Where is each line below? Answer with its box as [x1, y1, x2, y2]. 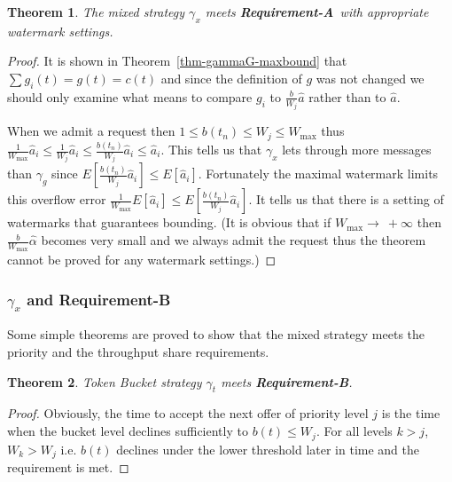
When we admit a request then [7, 122, 175, 140]
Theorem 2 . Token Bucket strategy [7, 372, 202, 391]
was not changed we [316, 68, 425, 87]
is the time [381, 404, 440, 423]
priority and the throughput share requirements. [7, 343, 269, 361]
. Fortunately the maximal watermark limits [198, 164, 439, 183]
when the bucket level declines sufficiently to [7, 422, 248, 440]
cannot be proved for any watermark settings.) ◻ [7, 250, 277, 269]
